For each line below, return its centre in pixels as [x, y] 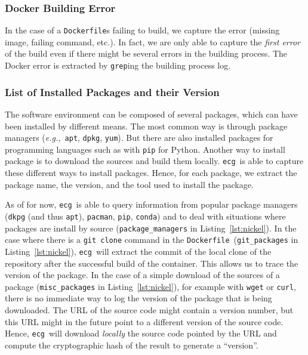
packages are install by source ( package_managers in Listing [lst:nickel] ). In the [151, 228]
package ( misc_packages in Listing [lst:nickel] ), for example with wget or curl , [150, 286]
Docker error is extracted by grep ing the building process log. [118, 65]
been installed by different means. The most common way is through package [146, 126]
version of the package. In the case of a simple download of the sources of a [142, 275]
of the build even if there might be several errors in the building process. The [146, 53]
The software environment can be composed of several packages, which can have [151, 114]
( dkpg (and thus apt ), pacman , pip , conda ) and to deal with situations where [145, 216]
